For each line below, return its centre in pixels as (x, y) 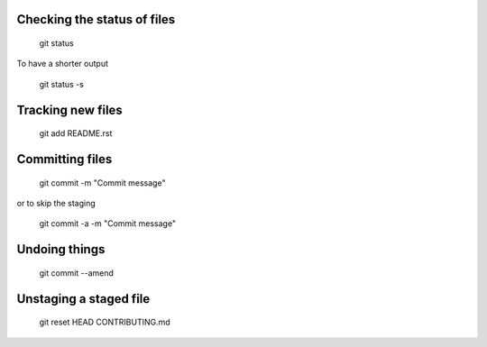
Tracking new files (70, 110)
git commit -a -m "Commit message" (107, 224)
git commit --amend (77, 273)
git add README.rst (76, 133)
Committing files (64, 159)
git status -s (62, 84)
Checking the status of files (96, 19)
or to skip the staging (56, 203)
